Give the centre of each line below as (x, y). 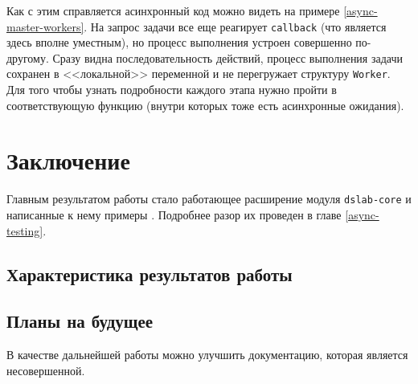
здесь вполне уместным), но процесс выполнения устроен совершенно (179, 42)
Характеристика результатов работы (150, 274)
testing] (25, 230)
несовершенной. (46, 370)
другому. (28, 57)
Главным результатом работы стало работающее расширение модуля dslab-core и (209, 199)
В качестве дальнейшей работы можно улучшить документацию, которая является (207, 355)
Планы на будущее (80, 321)
